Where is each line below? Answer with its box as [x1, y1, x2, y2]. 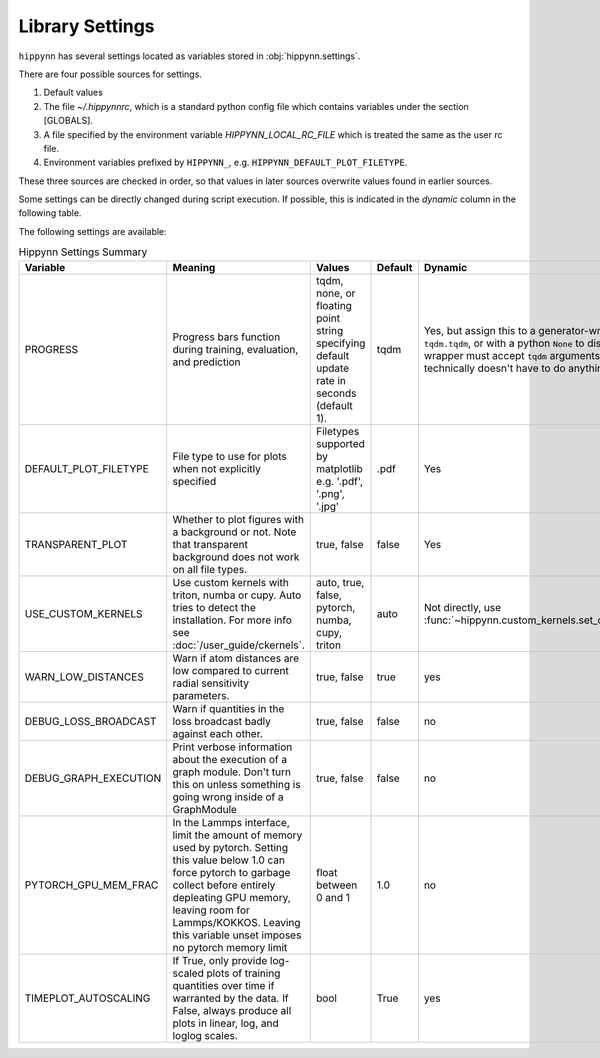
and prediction [172, 355, 241, 369]
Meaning [172, 260, 216, 274]
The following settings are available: [18, 225, 167, 237]
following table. [18, 207, 82, 219]
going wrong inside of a [172, 790, 284, 804]
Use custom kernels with [172, 575, 289, 589]
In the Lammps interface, [172, 815, 290, 829]
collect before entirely [172, 878, 276, 892]
